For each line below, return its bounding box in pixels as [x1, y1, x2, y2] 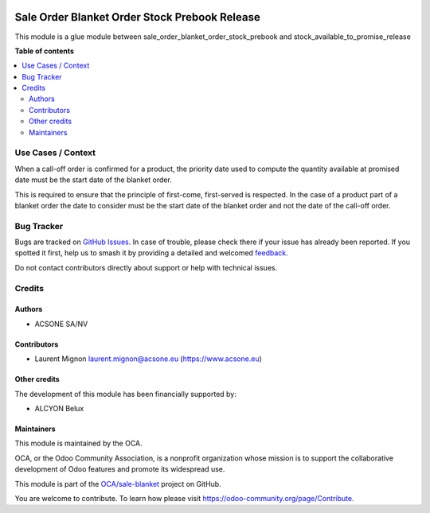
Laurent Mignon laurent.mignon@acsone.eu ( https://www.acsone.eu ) [34, 354, 263, 363]
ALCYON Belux [34, 404, 84, 413]
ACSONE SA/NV [34, 319, 88, 328]
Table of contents [14, 46, 75, 56]
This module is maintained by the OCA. [14, 438, 143, 449]
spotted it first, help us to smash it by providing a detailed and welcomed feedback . [14, 248, 288, 258]
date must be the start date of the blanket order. [14, 175, 173, 185]
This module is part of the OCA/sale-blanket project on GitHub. [14, 479, 222, 488]
